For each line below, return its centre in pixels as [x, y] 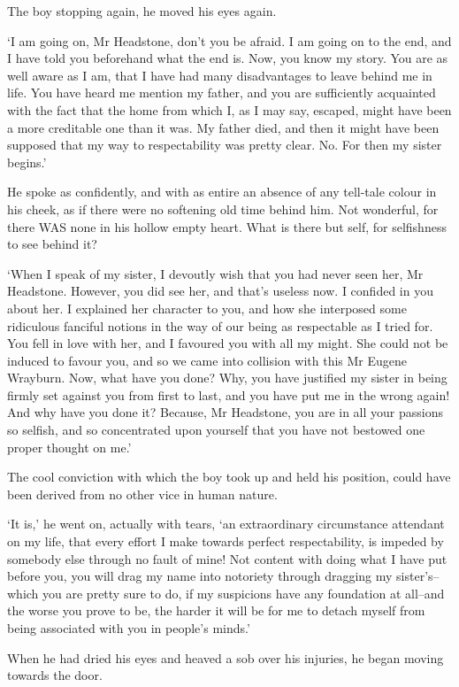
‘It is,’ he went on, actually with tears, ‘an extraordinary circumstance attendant [226, 524]
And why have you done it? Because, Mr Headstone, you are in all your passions [226, 412]
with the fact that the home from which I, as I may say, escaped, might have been [229, 109]
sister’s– [418, 576]
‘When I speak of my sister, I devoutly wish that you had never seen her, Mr [215, 273]
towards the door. [55, 675]
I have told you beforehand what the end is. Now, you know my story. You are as [228, 58]
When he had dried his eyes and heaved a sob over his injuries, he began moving [226, 657]
